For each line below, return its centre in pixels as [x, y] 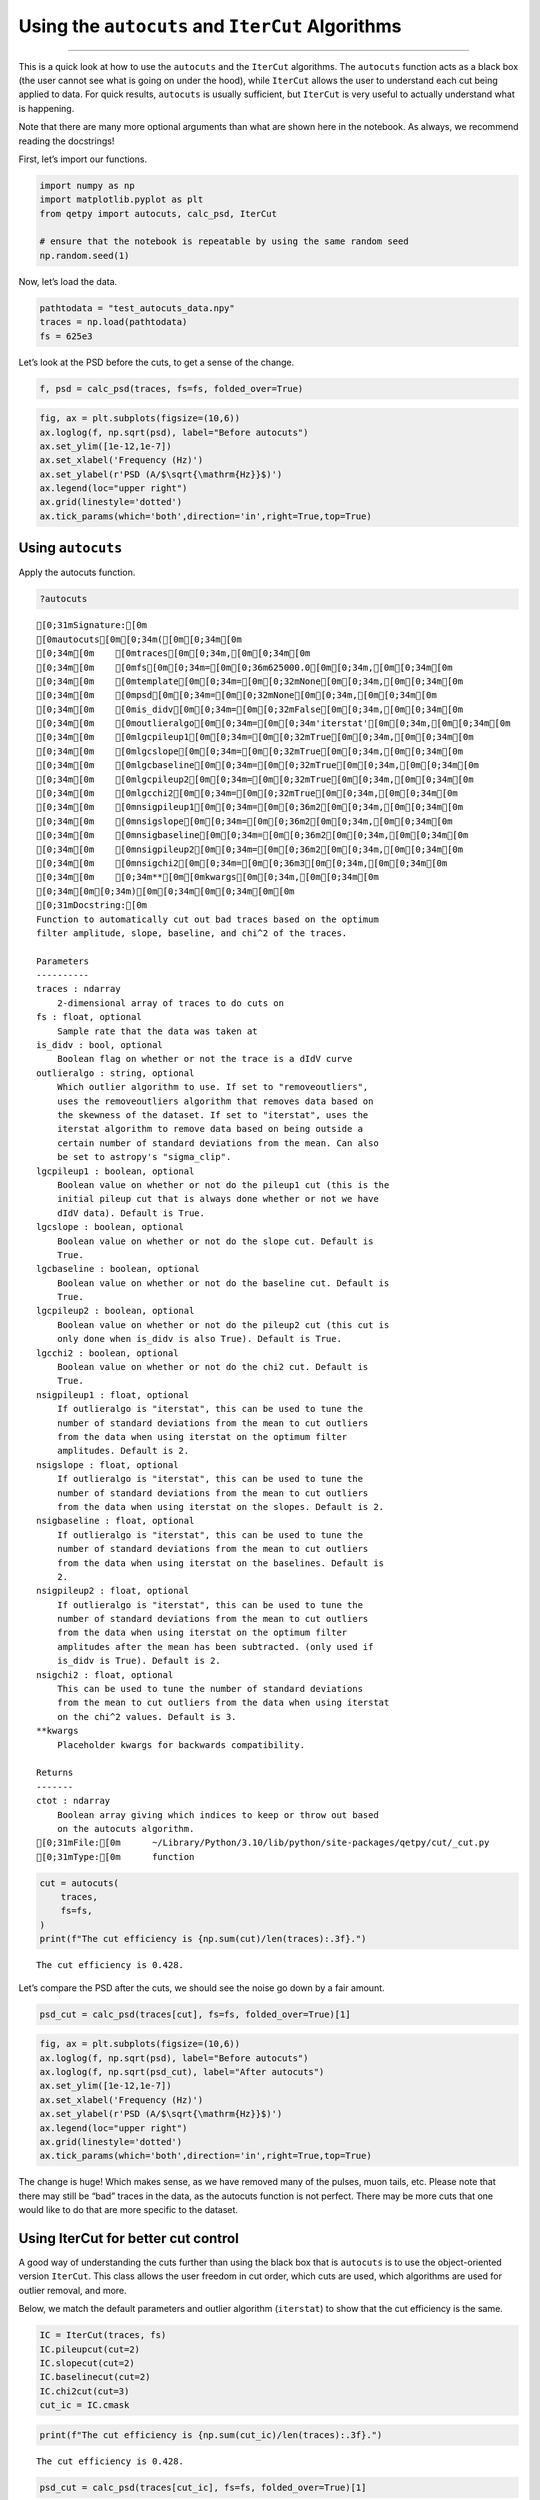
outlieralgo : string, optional [115, 1073]
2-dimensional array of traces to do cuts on [170, 1003]
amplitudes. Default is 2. [123, 1451]
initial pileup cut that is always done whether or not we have [217, 1199]
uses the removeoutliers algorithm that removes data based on [215, 1101]
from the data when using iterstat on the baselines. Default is [220, 1563]
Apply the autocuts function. [77, 572]
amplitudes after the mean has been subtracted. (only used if [215, 1646]
